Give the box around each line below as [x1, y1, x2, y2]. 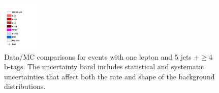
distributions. [4, 81, 46, 91]
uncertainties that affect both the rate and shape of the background [4, 71, 215, 81]
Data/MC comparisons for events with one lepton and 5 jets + [4, 51, 200, 62]
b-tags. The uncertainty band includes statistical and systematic [4, 61, 204, 72]
